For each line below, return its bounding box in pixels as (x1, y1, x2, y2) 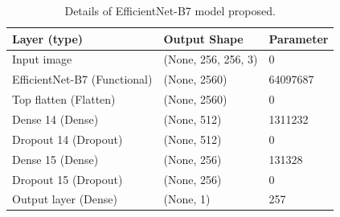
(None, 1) (163, 190, 211, 207)
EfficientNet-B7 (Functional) (12, 71, 153, 88)
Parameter (268, 30, 329, 47)
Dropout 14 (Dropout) (12, 130, 123, 147)
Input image (12, 51, 72, 68)
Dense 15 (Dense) (12, 150, 99, 167)
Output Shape (163, 30, 244, 47)
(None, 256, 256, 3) (163, 51, 258, 68)
